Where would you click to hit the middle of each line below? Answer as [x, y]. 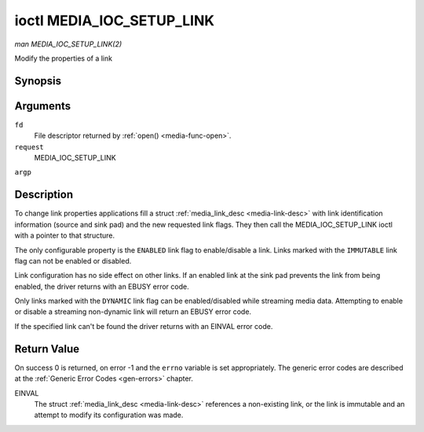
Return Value [47, 349]
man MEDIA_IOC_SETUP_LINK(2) [68, 44]
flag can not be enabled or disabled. [73, 260]
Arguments [43, 106]
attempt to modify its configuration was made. [109, 415]
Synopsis [38, 81]
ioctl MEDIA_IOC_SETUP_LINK [115, 20]
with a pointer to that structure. [65, 235]
